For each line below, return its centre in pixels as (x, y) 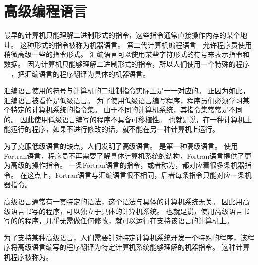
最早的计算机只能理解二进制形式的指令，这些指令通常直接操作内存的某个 (122, 35)
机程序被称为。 (28, 257)
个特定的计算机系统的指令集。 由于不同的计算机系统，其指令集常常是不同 (123, 110)
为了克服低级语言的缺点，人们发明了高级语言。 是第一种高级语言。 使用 (121, 146)
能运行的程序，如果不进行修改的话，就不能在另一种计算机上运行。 (112, 129)
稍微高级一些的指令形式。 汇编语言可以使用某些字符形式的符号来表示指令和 (127, 54)
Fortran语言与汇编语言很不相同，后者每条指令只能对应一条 (150, 175)
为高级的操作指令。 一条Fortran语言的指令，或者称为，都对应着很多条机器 (124, 165)
